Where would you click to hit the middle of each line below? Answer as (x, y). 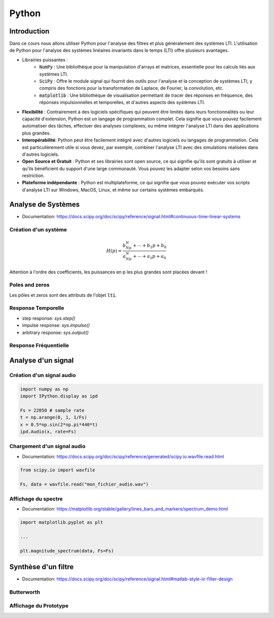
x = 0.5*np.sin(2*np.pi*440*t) (59, 424)
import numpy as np (44, 389)
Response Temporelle (37, 308)
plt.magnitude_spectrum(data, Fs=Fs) (67, 551)
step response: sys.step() (49, 318)
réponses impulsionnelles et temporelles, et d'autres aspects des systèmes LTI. (122, 102)
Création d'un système (38, 229)
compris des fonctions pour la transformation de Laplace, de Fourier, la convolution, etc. (131, 88)
